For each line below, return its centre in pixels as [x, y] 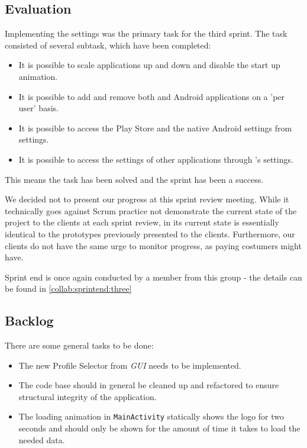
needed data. [42, 439]
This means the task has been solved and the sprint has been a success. [134, 179]
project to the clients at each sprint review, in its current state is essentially [142, 222]
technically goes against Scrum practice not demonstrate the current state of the [151, 210]
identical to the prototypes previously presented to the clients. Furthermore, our [150, 233]
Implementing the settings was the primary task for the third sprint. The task [146, 33]
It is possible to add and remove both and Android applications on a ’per [152, 96]
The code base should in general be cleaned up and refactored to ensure [149, 385]
